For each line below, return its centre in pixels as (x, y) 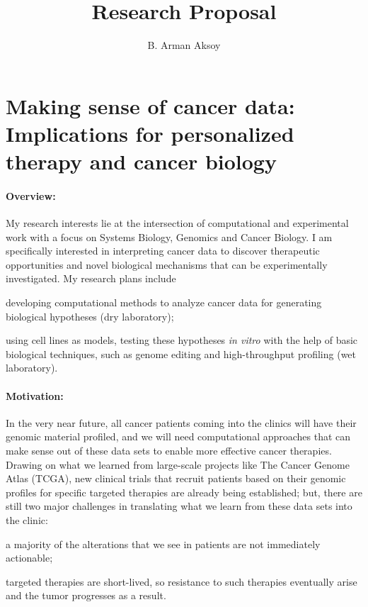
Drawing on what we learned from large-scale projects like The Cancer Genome (178, 464)
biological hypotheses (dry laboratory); (90, 316)
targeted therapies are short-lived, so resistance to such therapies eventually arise (182, 581)
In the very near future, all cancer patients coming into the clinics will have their (181, 422)
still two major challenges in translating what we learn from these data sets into (179, 506)
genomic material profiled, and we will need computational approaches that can (178, 436)
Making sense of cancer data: (150, 105)
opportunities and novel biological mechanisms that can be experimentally (167, 264)
